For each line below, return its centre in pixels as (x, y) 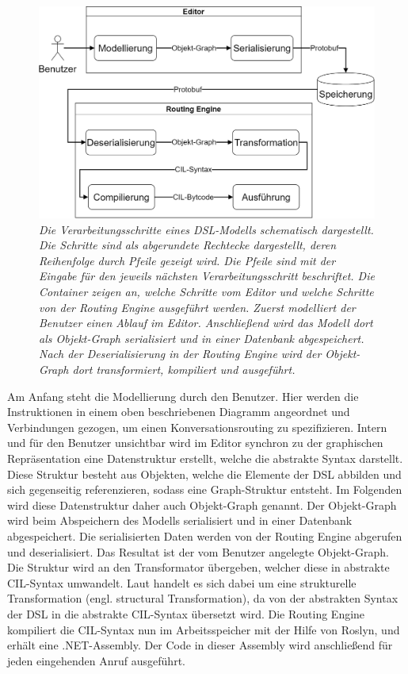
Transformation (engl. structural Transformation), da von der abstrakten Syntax (203, 598)
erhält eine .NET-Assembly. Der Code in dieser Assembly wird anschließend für (200, 645)
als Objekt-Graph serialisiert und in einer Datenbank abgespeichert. (202, 338)
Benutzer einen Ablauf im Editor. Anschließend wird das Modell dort (206, 323)
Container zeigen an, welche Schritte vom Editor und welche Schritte (206, 292)
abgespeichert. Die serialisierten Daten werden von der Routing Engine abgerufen (205, 535)
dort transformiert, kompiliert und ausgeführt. (184, 369)
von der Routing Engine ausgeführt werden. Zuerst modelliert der (197, 307)
